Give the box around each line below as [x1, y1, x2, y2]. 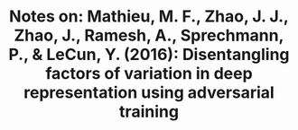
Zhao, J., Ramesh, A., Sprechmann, [14, 25, 284, 46]
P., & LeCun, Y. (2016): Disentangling [8, 45, 290, 65]
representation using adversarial [23, 82, 275, 103]
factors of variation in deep [45, 64, 253, 84]
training [118, 101, 180, 122]
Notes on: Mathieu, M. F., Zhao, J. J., [9, 6, 289, 27]
